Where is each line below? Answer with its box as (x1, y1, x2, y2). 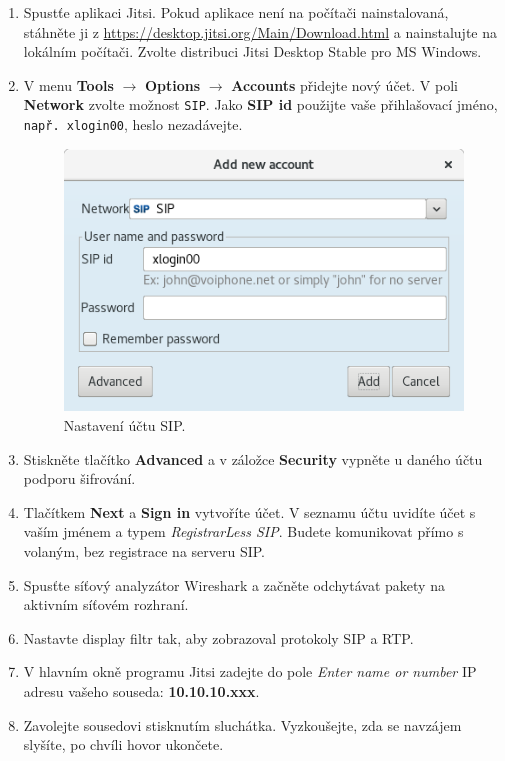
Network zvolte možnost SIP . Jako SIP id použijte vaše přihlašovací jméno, (23, 94, 498, 115)
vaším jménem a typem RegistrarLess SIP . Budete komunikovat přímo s (23, 521, 464, 542)
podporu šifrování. (23, 468, 136, 489)
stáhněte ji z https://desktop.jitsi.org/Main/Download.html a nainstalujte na (23, 21, 498, 42)
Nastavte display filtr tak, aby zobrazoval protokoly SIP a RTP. (23, 627, 414, 648)
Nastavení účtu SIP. (63, 415, 186, 436)
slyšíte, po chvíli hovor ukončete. (23, 734, 224, 755)
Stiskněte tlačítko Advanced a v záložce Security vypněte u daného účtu (23, 448, 483, 469)
